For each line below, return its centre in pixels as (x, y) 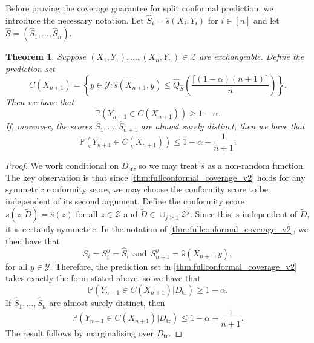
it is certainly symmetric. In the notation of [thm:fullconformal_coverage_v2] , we (157, 229)
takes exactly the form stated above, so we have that (103, 278)
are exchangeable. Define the (252, 57)
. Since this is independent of (244, 214)
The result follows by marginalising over (80, 332)
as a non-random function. (256, 165)
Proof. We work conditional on (62, 165)
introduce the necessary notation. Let (75, 20)
